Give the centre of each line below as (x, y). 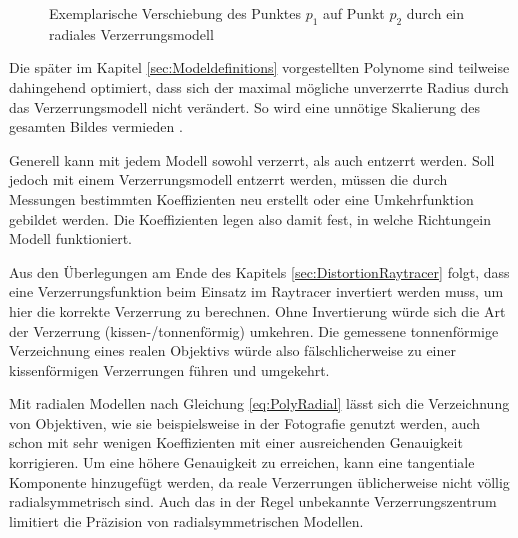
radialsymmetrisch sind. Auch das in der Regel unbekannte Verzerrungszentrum (253, 501)
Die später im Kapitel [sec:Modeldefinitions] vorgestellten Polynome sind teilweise (259, 67)
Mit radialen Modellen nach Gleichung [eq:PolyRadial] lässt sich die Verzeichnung (259, 403)
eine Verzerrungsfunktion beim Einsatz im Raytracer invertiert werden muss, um (256, 291)
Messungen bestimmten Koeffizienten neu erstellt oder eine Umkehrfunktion (241, 198)
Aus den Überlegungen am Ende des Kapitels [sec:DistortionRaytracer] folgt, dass (259, 271)
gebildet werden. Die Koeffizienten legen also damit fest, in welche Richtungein (250, 218)
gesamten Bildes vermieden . (96, 126)
